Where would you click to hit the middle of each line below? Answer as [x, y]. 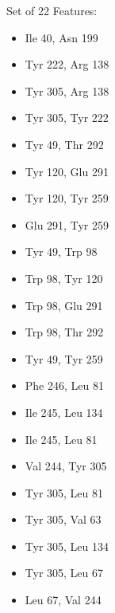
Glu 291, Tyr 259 [67, 224]
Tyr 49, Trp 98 [61, 251]
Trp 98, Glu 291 [64, 305]
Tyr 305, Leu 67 [64, 573]
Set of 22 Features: [52, 10]
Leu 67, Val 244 [63, 600]
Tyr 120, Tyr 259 [67, 198]
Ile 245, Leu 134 [64, 412]
